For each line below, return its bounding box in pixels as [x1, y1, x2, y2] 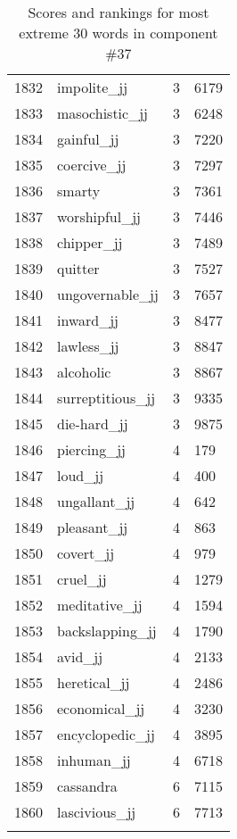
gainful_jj [57, 129, 119, 149]
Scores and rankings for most [28, 2, 209, 22]
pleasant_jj [57, 517, 128, 537]
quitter [57, 258, 100, 278]
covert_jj [57, 543, 115, 563]
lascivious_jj [57, 802, 136, 822]
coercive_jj [57, 154, 127, 175]
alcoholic [57, 361, 111, 382]
